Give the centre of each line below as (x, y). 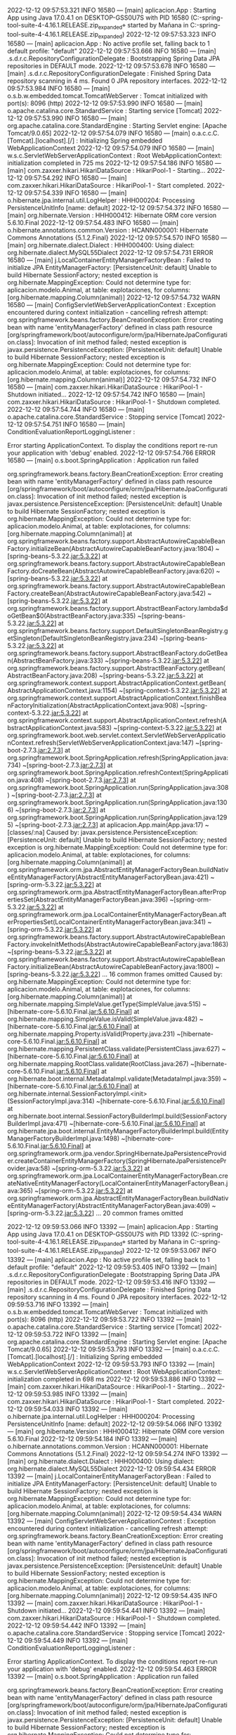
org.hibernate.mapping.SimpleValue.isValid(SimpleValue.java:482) (103, 1019)
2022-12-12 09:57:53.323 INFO (171, 34)
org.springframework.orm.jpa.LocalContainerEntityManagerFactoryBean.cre (118, 1176)
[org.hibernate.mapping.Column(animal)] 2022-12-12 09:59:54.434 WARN (114, 1514)
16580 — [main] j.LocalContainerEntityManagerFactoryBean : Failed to (109, 260)
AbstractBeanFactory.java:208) (52, 675)
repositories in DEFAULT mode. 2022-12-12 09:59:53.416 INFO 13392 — (111, 1282)
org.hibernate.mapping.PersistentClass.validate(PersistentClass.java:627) (114, 1048)
